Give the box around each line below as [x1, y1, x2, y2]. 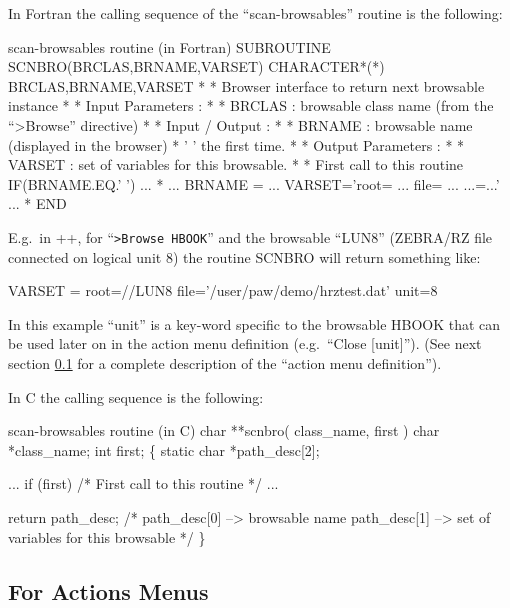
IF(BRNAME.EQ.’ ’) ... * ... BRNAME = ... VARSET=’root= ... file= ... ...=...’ [8, 173, 500, 194]
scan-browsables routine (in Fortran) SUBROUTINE [8, 36, 331, 57]
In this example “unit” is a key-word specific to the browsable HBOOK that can [8, 313, 501, 334]
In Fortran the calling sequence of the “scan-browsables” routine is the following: [8, 3, 503, 23]
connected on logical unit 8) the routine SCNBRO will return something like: [8, 246, 481, 267]
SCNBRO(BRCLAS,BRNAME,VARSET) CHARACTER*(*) [8, 56, 385, 77]
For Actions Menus [8, 575, 209, 606]
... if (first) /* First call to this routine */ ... [8, 473, 279, 494]
